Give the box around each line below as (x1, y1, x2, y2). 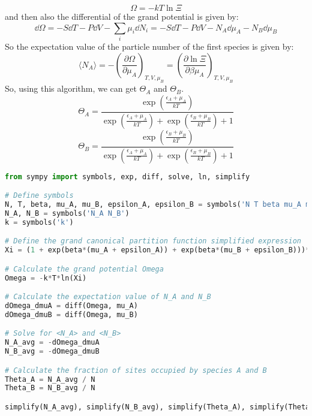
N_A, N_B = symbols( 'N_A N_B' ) (5, 209, 130, 218)
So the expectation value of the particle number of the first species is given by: (5, 40, 294, 52)
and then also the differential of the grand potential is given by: (5, 10, 239, 22)
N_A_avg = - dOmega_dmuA (5, 338, 100, 347)
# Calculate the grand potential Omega (5, 264, 164, 273)
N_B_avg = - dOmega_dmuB (5, 347, 100, 356)
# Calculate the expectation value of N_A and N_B (5, 293, 211, 302)
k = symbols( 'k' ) (5, 218, 74, 227)
